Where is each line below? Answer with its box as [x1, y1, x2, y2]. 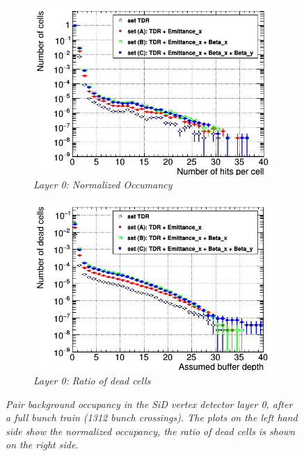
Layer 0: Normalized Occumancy [33, 177, 173, 192]
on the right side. [6, 437, 79, 452]
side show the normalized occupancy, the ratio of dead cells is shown [6, 423, 296, 438]
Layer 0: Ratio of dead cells [33, 373, 151, 388]
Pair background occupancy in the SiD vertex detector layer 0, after [6, 396, 293, 411]
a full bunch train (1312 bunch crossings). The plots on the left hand [6, 410, 298, 425]
